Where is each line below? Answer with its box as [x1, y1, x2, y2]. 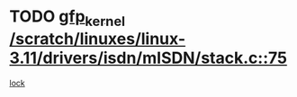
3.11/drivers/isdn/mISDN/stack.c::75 [9, 48, 288, 68]
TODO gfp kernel [9, 6, 126, 30]
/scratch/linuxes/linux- [9, 29, 186, 48]
